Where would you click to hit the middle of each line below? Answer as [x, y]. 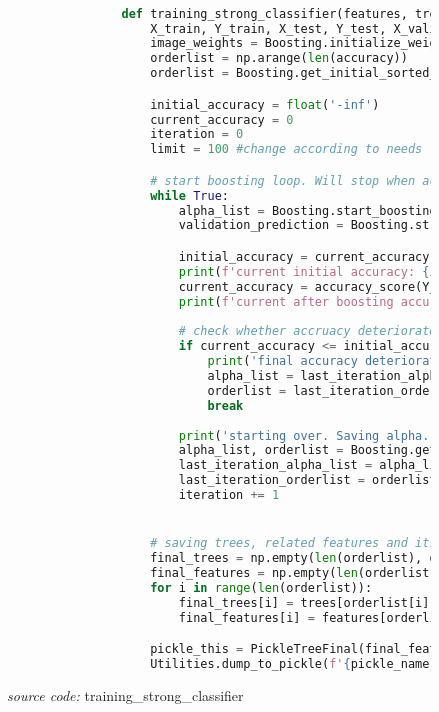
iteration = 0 [197, 134]
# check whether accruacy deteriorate [307, 331]
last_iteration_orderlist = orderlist [307, 480]
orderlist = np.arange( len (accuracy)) [279, 58]
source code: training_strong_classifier [125, 694]
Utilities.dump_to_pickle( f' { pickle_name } [293, 663]
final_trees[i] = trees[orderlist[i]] [307, 602]
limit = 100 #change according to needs [286, 149]
